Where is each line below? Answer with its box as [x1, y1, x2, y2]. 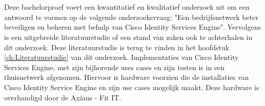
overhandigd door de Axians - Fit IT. [4, 92, 121, 102]
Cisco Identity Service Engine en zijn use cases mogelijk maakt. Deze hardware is [4, 81, 259, 92]
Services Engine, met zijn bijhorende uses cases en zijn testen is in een [4, 61, 225, 72]
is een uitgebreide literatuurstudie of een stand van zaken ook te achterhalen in [4, 31, 253, 42]
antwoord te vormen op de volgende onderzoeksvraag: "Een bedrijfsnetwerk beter [4, 11, 258, 22]
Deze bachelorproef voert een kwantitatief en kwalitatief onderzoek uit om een [4, 2, 250, 12]
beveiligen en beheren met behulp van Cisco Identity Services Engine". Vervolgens [4, 22, 261, 32]
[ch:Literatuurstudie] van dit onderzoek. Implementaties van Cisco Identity [4, 52, 239, 62]
